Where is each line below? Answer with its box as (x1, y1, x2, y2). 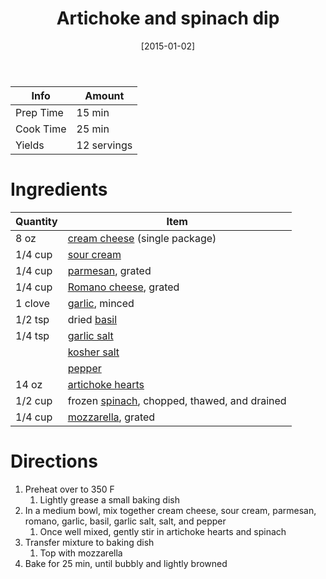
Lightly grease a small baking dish (39, 493, 180, 506)
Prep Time (15, 105, 64, 119)
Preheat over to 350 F (24, 483, 115, 495)
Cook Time (15, 122, 67, 136)
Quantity (15, 214, 58, 228)
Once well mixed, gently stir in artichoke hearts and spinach (39, 525, 287, 537)
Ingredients (10, 178, 108, 201)
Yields (15, 138, 45, 152)
